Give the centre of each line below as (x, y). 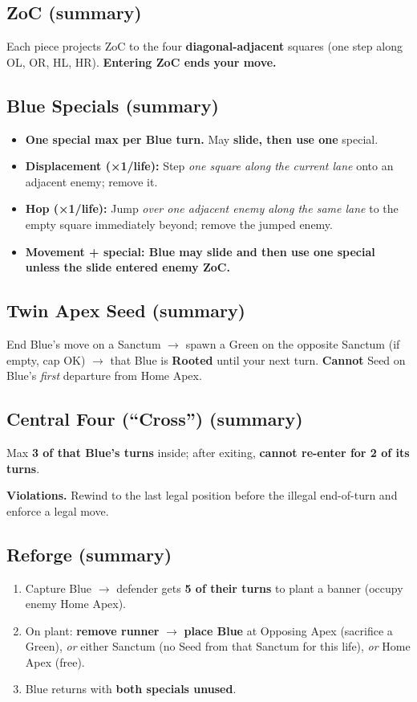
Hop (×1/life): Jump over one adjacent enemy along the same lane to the (212, 208)
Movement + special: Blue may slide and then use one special (200, 251)
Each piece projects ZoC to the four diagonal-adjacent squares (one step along (204, 46)
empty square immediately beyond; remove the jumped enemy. (179, 224)
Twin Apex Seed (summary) (126, 310)
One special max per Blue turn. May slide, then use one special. (202, 139)
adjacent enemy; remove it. (91, 181)
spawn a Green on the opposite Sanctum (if (293, 343)
